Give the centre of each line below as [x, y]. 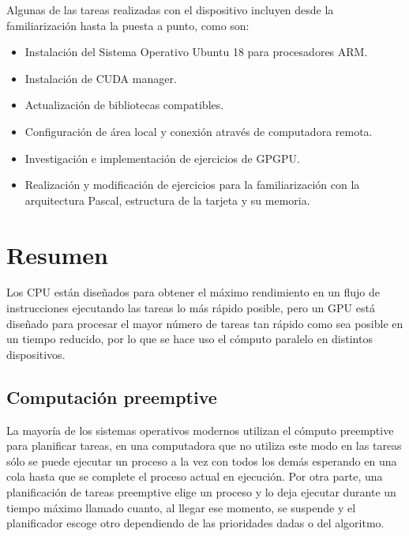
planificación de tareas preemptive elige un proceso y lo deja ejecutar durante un [201, 492]
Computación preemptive [112, 396]
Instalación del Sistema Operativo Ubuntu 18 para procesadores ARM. [196, 52]
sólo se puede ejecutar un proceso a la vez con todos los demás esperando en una [202, 461]
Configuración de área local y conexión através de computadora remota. [199, 131]
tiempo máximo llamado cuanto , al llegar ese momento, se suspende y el [181, 507]
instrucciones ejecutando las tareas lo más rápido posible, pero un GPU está [191, 308]
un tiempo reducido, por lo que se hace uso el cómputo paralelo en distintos [189, 339]
